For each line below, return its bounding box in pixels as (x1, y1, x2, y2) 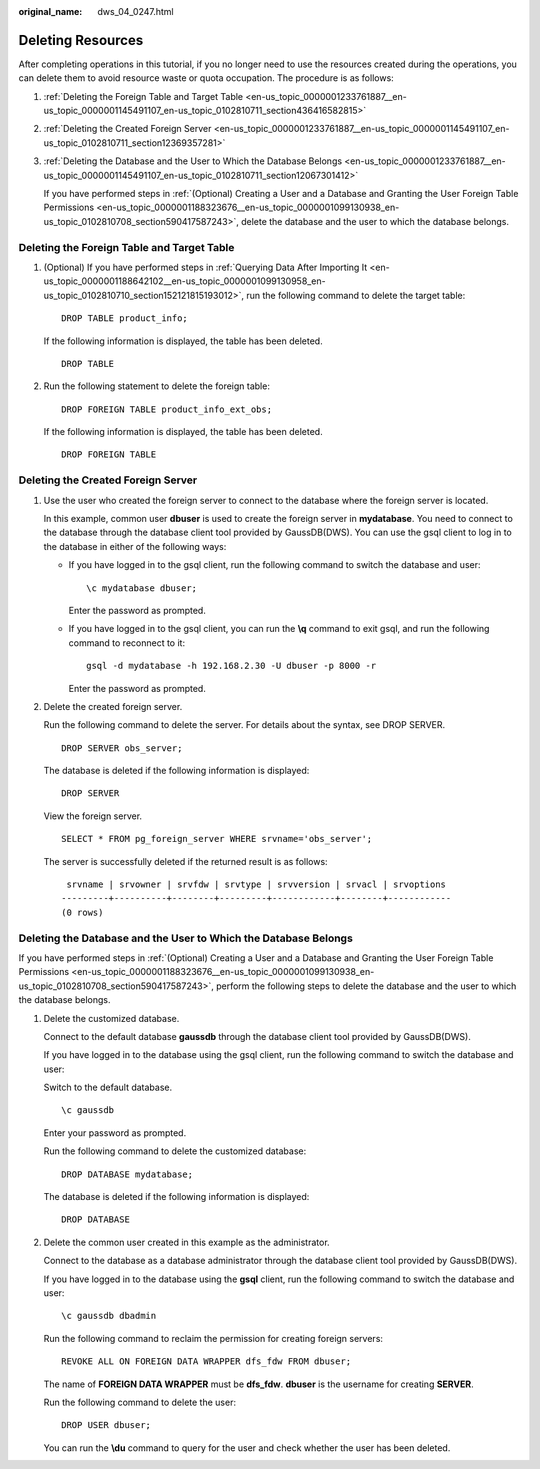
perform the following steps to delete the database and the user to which (215, 980, 517, 992)
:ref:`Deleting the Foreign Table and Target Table (43, 90, 244, 102)
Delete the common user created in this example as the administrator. (43, 1236, 330, 1248)
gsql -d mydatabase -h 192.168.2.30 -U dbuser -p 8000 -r (86, 660, 377, 672)
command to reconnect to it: (68, 636, 185, 649)
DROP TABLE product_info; (61, 313, 189, 324)
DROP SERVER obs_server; (61, 742, 183, 754)
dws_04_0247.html (97, 6, 174, 17)
